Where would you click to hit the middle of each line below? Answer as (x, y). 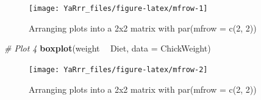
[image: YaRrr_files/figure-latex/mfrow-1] (118, 8)
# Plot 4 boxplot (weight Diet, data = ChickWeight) (108, 48)
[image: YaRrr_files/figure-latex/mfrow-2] (118, 69)
